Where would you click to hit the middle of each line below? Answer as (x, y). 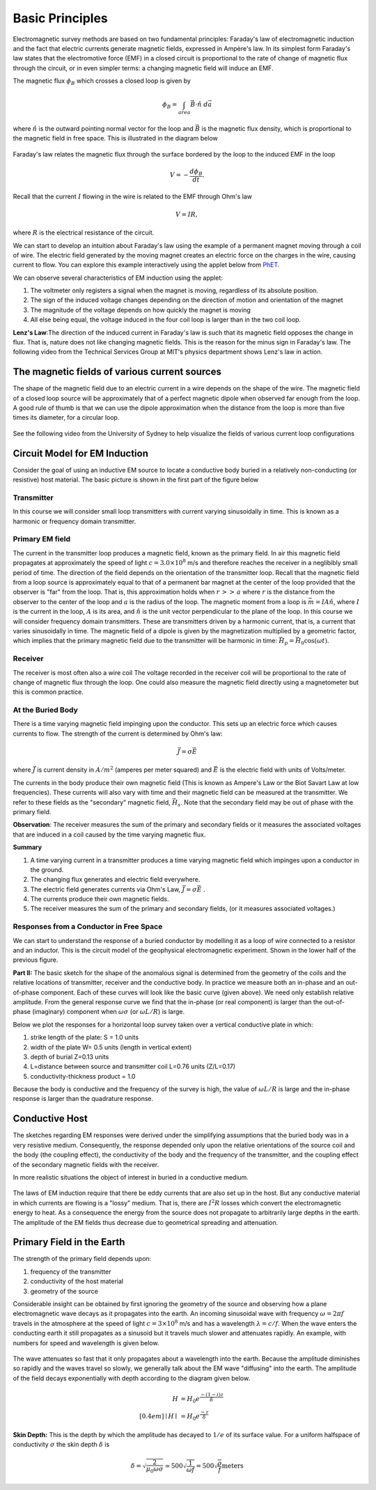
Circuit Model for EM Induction (81, 453)
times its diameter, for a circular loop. (66, 418)
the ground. (47, 869)
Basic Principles (60, 18)
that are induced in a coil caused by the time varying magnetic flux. (109, 834)
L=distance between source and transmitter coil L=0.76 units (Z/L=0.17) (133, 1067)
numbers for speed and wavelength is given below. (86, 1342)
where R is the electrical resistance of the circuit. (84, 232)
